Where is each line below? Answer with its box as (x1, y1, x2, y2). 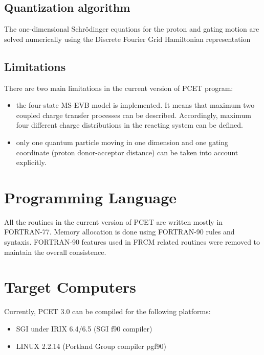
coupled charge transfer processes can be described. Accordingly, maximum (16, 109, 251, 120)
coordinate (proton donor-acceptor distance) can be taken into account (16, 147, 238, 157)
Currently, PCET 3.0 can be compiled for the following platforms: (4, 306, 211, 317)
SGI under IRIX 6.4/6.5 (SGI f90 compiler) (16, 323, 152, 334)
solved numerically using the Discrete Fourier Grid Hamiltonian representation (4, 33, 251, 44)
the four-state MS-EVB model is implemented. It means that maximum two (16, 100, 255, 110)
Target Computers (4, 276, 136, 297)
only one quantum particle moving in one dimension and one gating (16, 136, 229, 147)
